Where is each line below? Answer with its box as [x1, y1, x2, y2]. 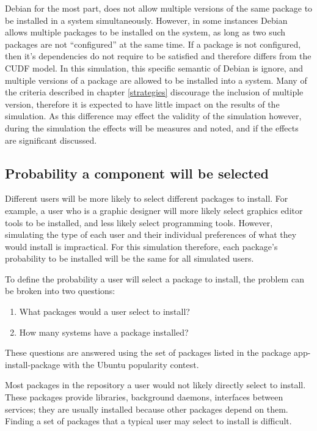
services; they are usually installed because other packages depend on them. [5, 402, 288, 415]
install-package [5, 358, 60, 370]
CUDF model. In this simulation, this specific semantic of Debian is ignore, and [5, 61, 303, 74]
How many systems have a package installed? [19, 325, 189, 338]
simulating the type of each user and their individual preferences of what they [5, 228, 297, 241]
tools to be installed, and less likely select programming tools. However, [5, 216, 273, 229]
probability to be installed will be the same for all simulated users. [5, 252, 254, 265]
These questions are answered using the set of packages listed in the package [5, 346, 291, 359]
